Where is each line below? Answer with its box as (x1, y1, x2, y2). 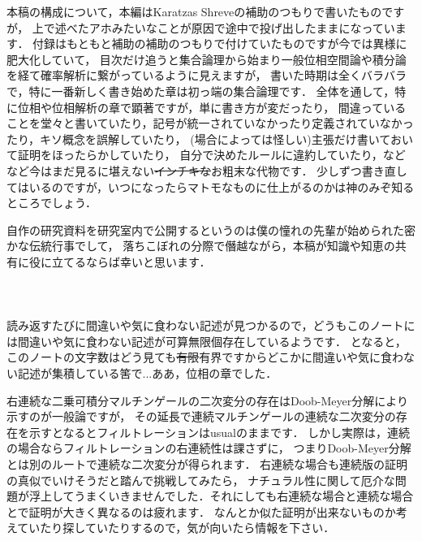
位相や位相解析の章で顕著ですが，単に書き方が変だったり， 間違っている (17, 98, 407, 115)
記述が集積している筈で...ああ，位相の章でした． (17, 365, 278, 382)
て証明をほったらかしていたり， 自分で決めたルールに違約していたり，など (6, 146, 406, 163)
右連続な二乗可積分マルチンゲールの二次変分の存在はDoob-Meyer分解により (6, 392, 409, 409)
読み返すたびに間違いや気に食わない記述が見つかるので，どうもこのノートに (6, 317, 416, 334)
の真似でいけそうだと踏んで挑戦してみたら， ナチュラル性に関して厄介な (6, 471, 395, 488)
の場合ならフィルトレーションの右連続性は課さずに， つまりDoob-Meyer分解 (6, 439, 411, 457)
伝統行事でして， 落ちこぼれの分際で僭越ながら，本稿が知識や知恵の (28, 237, 395, 254)
